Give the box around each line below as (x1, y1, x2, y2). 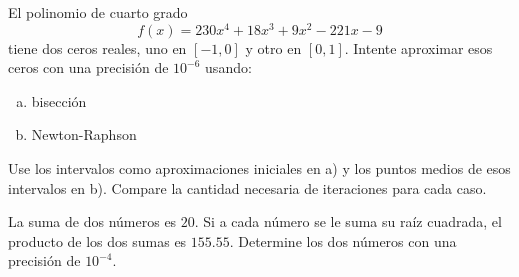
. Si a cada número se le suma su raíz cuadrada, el (194, 211, 502, 232)
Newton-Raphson (31, 124, 137, 145)
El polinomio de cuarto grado (8, 2, 188, 22)
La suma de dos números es (8, 211, 177, 232)
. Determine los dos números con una (229, 230, 457, 251)
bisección (31, 90, 87, 111)
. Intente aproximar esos (344, 37, 493, 58)
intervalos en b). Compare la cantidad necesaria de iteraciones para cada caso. (8, 177, 487, 198)
